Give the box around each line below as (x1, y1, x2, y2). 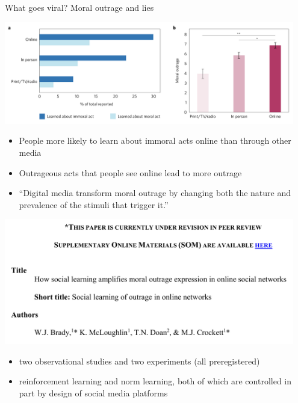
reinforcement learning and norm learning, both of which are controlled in (19, 375, 292, 387)
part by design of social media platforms (19, 386, 168, 399)
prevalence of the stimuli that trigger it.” (19, 198, 169, 211)
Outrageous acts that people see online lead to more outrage (19, 166, 242, 179)
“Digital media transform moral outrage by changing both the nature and (19, 186, 291, 199)
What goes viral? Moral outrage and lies (5, 1, 154, 13)
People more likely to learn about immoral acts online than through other (19, 134, 291, 147)
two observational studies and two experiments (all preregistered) (19, 354, 260, 367)
